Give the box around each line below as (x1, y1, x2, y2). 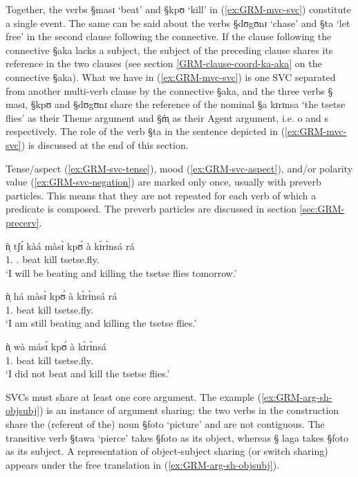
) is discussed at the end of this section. (21, 137, 189, 152)
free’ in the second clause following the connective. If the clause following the (6, 29, 332, 44)
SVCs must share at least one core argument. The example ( (6, 389, 262, 404)
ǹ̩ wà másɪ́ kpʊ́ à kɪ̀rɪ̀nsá (6, 339, 106, 354)
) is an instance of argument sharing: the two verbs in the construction (39, 403, 339, 417)
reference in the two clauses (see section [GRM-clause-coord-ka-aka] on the (6, 56, 322, 71)
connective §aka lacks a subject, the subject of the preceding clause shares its (6, 42, 333, 57)
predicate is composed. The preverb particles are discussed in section (6, 201, 297, 216)
